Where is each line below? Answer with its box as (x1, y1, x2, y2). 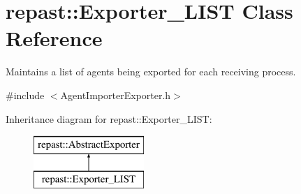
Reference (6, 24, 103, 52)
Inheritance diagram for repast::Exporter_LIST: (6, 111, 212, 126)
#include (6, 87, 45, 102)
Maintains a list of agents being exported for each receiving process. (6, 64, 296, 79)
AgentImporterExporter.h (60, 87, 171, 102)
